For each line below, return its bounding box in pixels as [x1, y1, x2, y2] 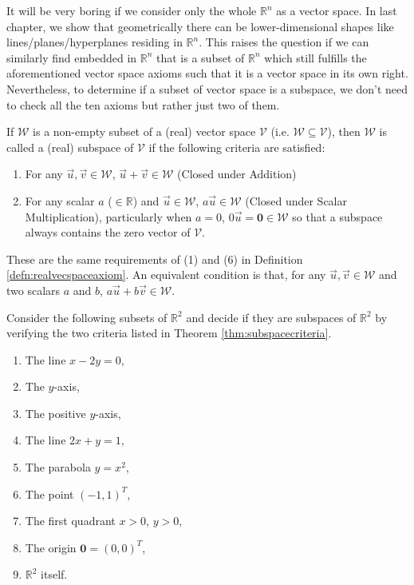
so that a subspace [292, 208, 383, 225]
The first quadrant [25, 512, 116, 529]
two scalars [6, 281, 61, 298]
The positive [25, 404, 86, 421]
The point [25, 485, 74, 502]
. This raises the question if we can [199, 34, 369, 50]
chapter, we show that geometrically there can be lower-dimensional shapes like [6, 18, 394, 34]
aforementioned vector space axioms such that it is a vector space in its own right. [6, 65, 408, 82]
